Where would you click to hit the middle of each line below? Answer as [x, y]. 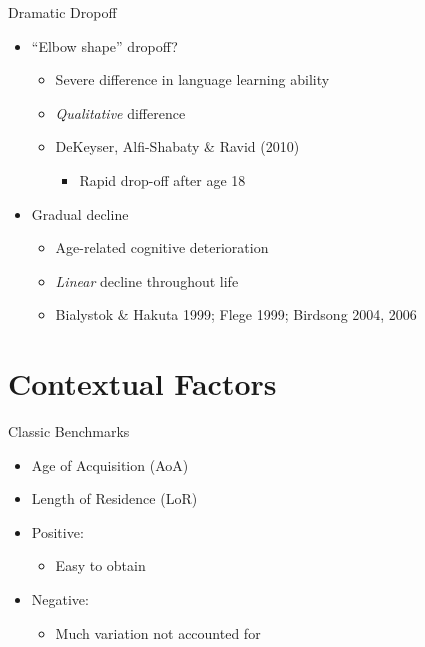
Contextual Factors [142, 383]
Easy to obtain [100, 565]
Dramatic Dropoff [62, 12]
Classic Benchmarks [69, 431]
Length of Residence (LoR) [114, 498]
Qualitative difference [120, 112]
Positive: [57, 531]
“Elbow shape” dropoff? [104, 45]
